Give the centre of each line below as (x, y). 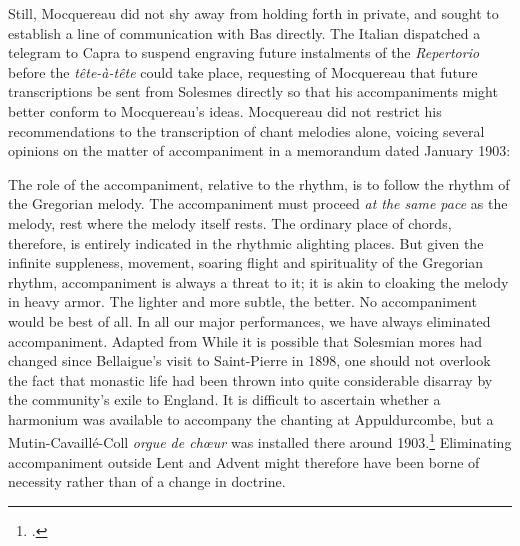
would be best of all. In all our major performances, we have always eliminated (249, 320)
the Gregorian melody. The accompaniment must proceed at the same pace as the (258, 203)
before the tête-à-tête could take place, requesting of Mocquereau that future (243, 71)
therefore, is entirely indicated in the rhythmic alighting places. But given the (246, 242)
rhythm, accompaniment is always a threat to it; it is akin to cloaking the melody (258, 281)
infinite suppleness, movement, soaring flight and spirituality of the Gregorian (246, 262)
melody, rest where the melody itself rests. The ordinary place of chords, (230, 222)
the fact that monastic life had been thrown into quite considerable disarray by (250, 379)
